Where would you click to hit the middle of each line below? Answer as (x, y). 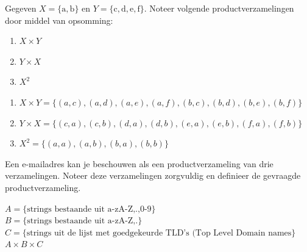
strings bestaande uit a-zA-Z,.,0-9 (89, 209)
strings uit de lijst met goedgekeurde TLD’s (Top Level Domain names (159, 233)
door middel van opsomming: (59, 20)
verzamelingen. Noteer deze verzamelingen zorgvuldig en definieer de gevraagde (153, 175)
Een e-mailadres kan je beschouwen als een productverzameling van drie (139, 163)
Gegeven (21, 8)
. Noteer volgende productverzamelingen (219, 8)
